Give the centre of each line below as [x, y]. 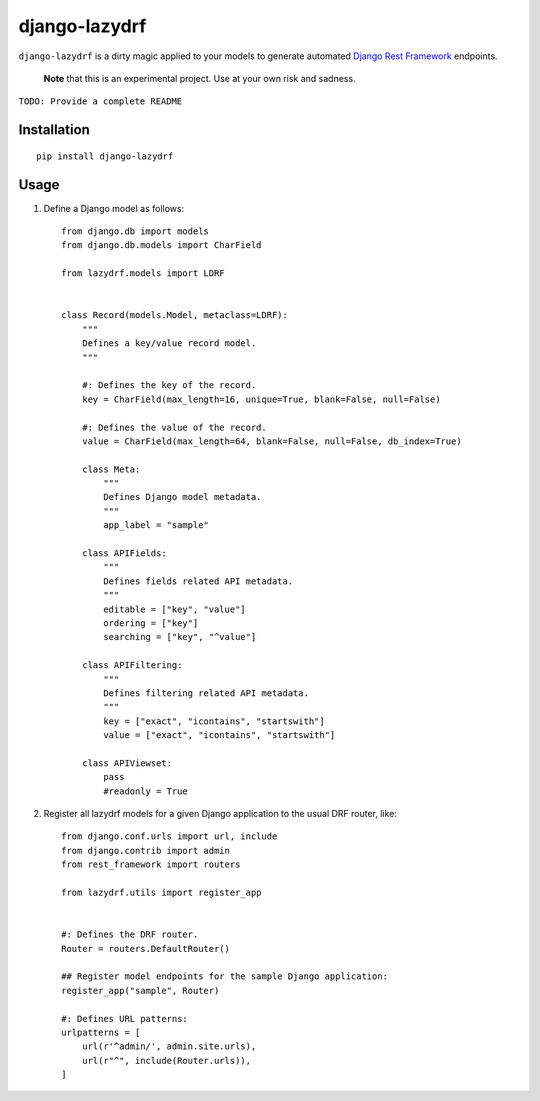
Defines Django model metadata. [182, 497]
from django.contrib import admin [145, 850]
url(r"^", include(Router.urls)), [166, 1060]
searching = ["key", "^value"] [180, 637]
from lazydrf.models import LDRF [143, 273]
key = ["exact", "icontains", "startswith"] [214, 721]
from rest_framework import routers [151, 864]
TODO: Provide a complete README [100, 101]
